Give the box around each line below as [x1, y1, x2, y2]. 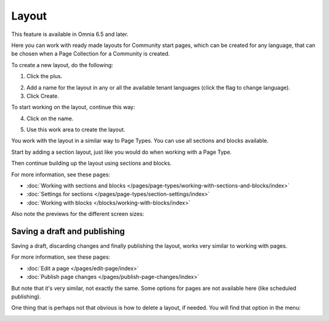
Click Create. [26, 92, 59, 99]
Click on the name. [26, 115, 74, 122]
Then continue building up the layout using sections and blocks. [11, 159, 172, 167]
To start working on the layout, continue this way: [11, 104, 135, 111]
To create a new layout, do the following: [11, 61, 113, 68]
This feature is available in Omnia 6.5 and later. [11, 31, 129, 38]
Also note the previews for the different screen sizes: [11, 211, 144, 218]
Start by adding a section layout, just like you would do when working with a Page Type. [11, 148, 232, 156]
